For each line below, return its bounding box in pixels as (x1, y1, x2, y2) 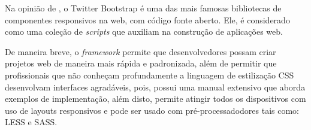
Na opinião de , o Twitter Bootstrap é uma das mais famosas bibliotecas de (5, 2, 282, 14)
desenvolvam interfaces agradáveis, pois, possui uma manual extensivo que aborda (5, 80, 306, 93)
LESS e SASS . (5, 116, 58, 128)
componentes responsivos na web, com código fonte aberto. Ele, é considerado (5, 13, 290, 26)
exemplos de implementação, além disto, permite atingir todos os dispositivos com (5, 92, 306, 105)
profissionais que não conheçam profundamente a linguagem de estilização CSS (5, 68, 294, 81)
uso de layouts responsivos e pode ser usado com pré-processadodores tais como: (5, 104, 299, 116)
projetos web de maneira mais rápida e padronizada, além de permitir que (5, 57, 277, 69)
